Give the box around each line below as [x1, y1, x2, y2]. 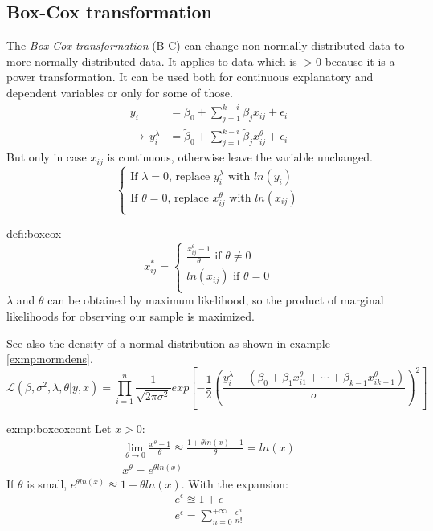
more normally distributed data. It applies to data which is [6, 52, 297, 69]
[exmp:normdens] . [6, 350, 93, 367]
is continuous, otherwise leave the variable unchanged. [107, 149, 373, 165]
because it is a [325, 52, 395, 69]
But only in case [6, 149, 87, 165]
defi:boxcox [6, 225, 62, 242]
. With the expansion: [181, 475, 288, 492]
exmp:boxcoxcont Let [6, 419, 112, 436]
